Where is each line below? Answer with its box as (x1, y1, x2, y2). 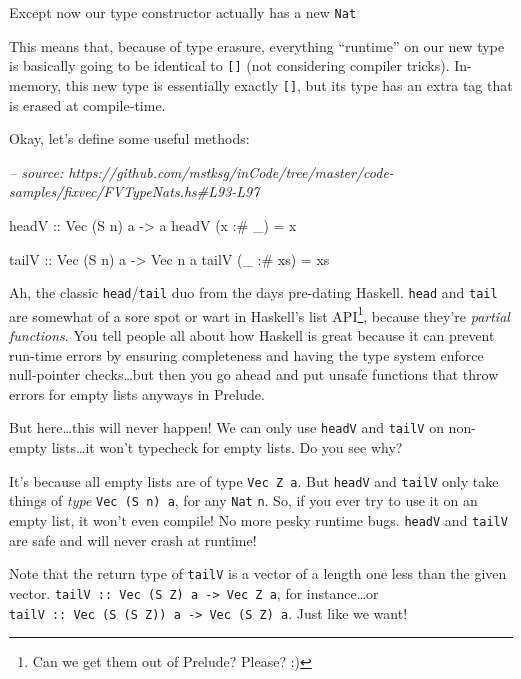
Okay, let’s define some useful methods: (9, 128, 250, 149)
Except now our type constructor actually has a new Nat (9, 2, 357, 22)
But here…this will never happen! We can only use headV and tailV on (9, 417, 444, 438)
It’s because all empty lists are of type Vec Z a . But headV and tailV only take (9, 470, 499, 491)
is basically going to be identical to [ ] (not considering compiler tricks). (9, 55, 450, 76)
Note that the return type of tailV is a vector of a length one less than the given (9, 563, 507, 584)
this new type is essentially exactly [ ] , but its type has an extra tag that (65, 74, 513, 95)
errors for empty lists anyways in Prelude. (9, 383, 265, 404)
